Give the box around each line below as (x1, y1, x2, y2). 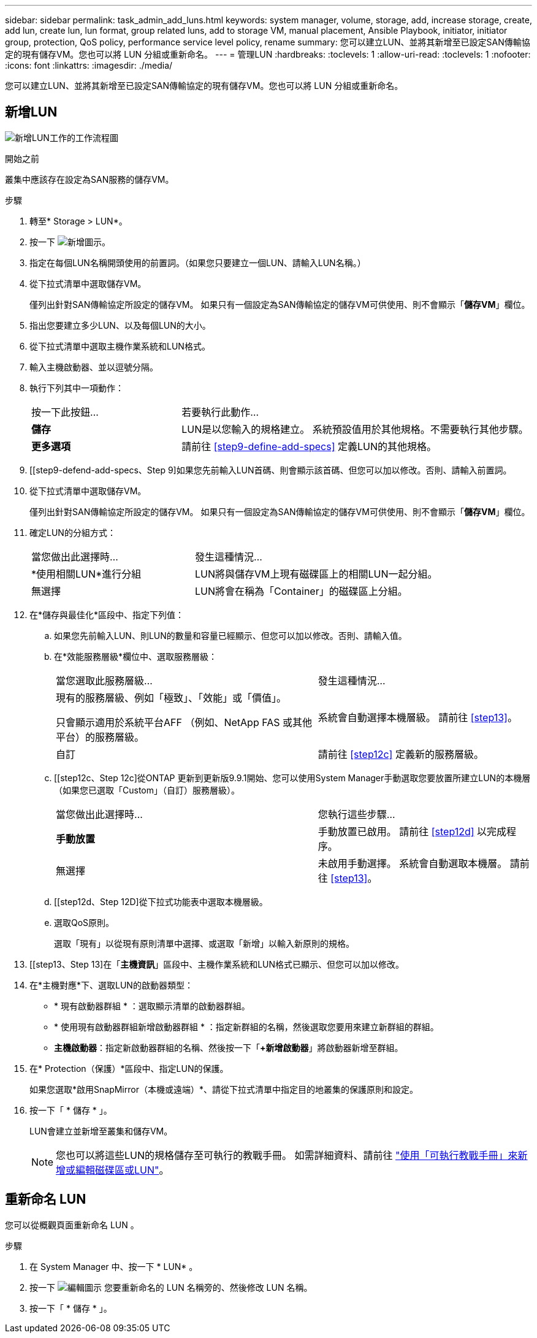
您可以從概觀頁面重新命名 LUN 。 (5, 1219, 139, 1230)
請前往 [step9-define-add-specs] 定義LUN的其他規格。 (181, 440, 437, 453)
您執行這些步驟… (318, 808, 395, 820)
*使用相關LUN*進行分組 (31, 567, 142, 580)
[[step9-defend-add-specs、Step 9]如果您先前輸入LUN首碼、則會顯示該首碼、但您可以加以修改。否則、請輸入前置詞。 (29, 464, 512, 475)
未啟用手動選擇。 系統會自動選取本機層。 (318, 857, 508, 870)
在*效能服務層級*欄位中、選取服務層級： (54, 651, 218, 662)
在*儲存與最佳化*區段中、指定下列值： (29, 609, 185, 620)
